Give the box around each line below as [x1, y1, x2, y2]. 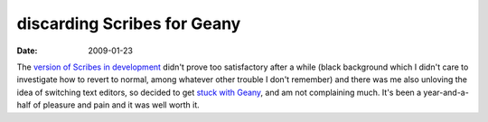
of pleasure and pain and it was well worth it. [33, 99, 201, 110]
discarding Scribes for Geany [16, 14, 241, 33]
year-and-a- [423, 87, 469, 98]
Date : [16, 45, 38, 56]
